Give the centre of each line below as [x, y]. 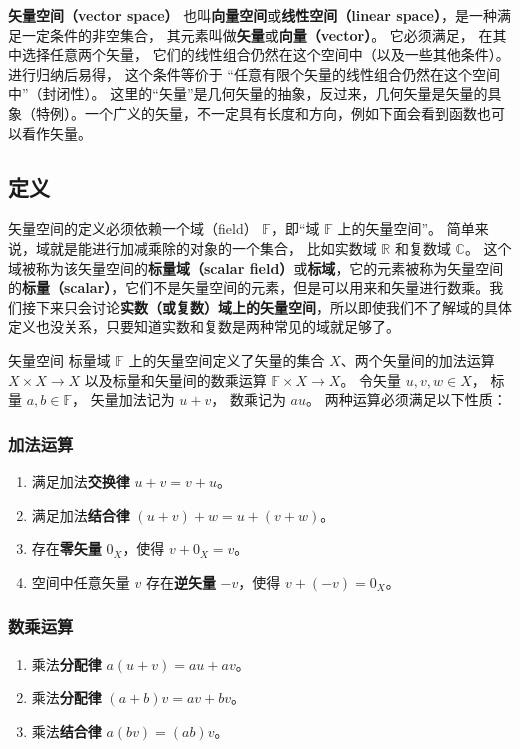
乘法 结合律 [66, 730]
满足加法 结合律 [80, 514]
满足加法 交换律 [80, 480]
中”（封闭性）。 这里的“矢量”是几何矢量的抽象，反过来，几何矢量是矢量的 [248, 93]
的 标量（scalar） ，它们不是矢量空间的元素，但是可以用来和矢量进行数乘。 [249, 287]
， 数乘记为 [248, 399]
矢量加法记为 [132, 399]
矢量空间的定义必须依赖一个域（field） [133, 228]
